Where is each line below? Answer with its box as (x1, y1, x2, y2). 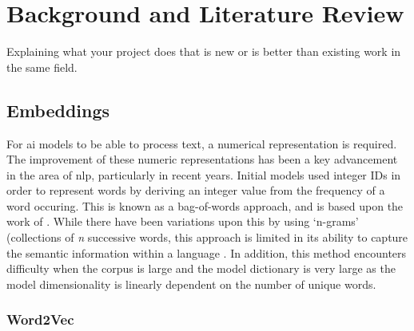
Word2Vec (6, 309, 74, 329)
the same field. (6, 58, 78, 75)
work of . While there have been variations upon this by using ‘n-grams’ (6, 213, 359, 230)
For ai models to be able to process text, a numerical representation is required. (6, 135, 397, 152)
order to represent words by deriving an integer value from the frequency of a (6, 182, 385, 199)
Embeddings (6, 97, 110, 122)
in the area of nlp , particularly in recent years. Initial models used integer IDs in (6, 166, 401, 183)
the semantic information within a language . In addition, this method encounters (6, 244, 407, 261)
